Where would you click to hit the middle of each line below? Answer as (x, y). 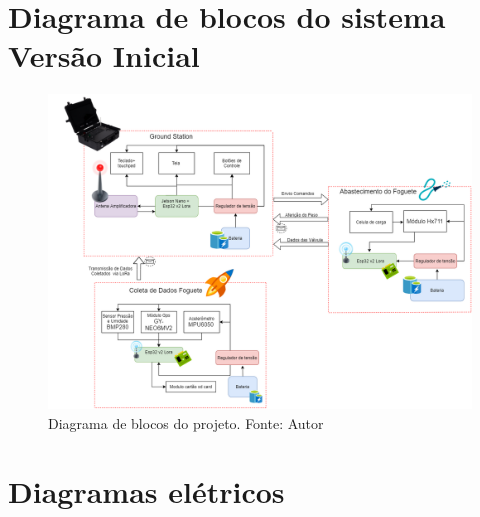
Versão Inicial (104, 55)
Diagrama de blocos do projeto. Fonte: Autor (186, 422)
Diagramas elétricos (146, 491)
